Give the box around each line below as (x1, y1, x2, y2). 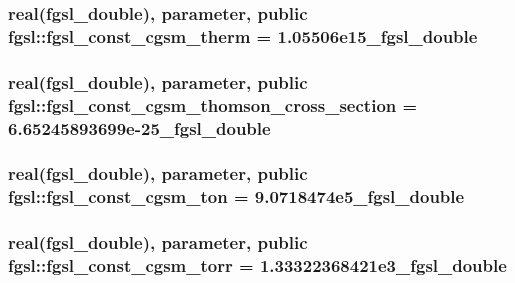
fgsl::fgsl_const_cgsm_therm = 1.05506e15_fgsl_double (8, 23, 478, 48)
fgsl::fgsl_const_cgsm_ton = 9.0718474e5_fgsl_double (8, 184, 465, 209)
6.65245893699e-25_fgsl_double (8, 115, 271, 140)
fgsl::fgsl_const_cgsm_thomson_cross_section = (8, 92, 418, 117)
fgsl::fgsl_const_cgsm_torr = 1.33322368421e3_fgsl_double (8, 253, 507, 278)
